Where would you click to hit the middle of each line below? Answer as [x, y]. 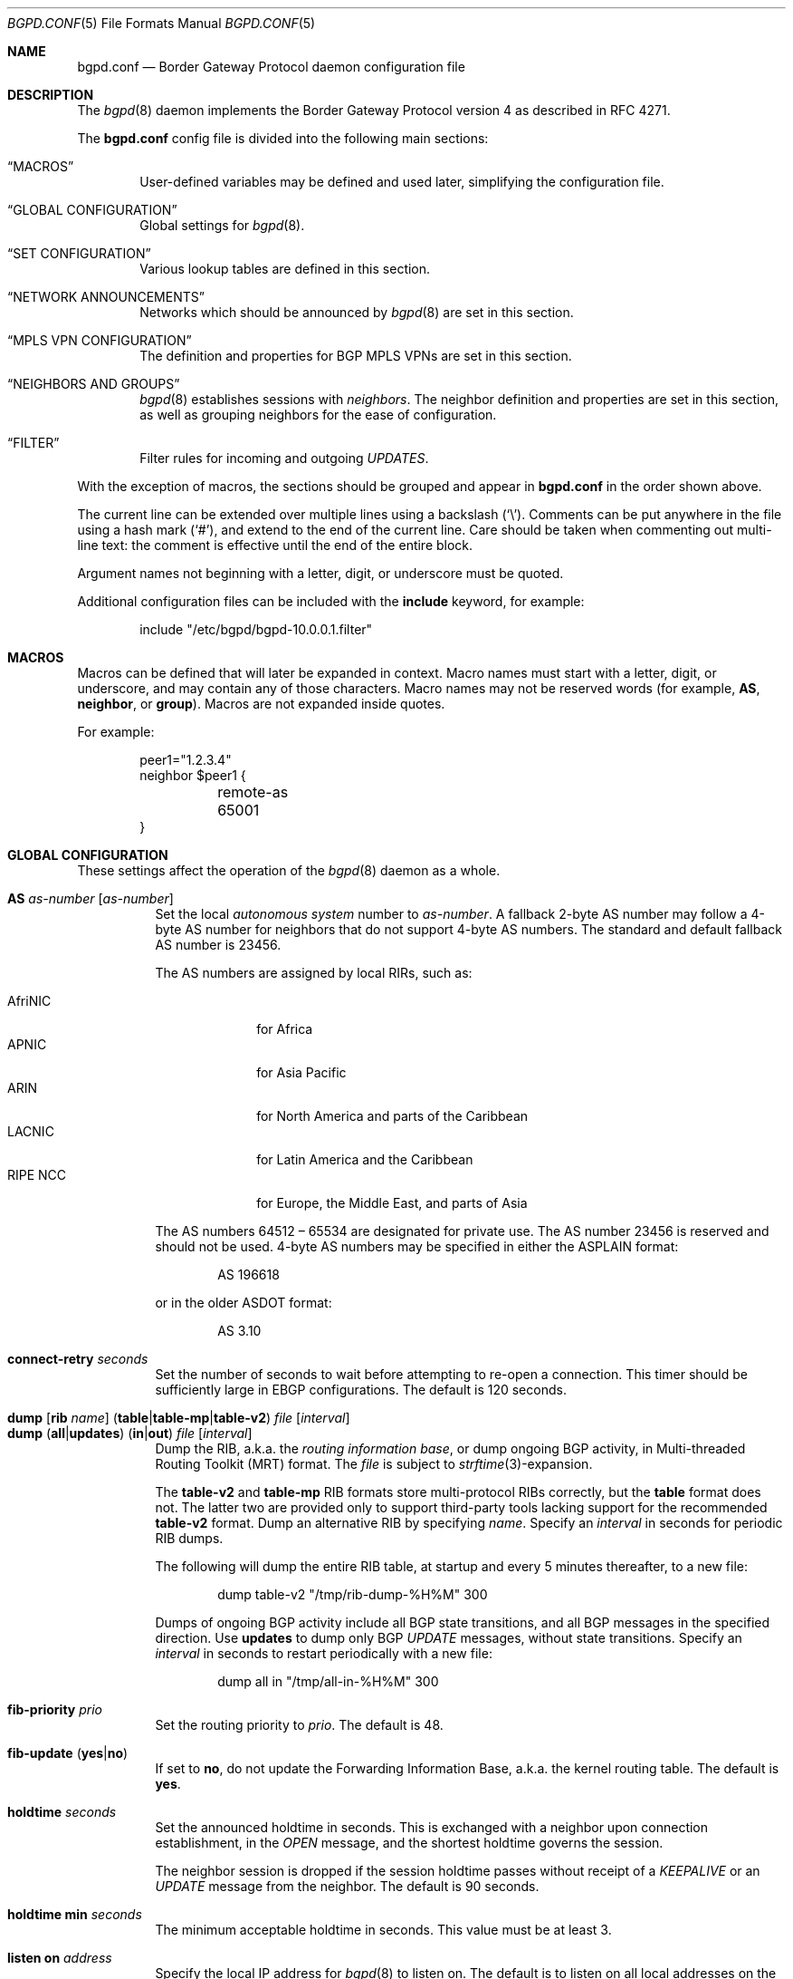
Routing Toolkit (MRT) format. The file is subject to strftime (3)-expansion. [374, 1464]
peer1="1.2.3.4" [186, 760]
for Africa [285, 1029]
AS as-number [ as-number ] [91, 898]
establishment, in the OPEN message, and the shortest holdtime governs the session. [409, 1843]
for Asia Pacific [301, 1072]
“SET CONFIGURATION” [79, 253]
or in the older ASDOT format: [244, 1303]
